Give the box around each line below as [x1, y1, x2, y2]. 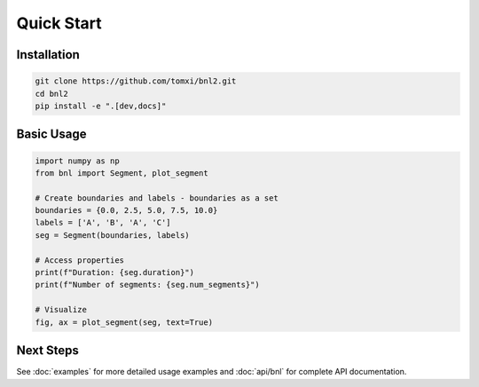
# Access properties [35, 255, 124, 265]
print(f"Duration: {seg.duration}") [35, 267, 195, 278]
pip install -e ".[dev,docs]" [35, 100, 167, 111]
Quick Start [16, 13, 102, 33]
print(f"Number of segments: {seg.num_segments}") [35, 280, 261, 290]
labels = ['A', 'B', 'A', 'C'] [35, 217, 172, 228]
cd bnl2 [35, 89, 68, 99]
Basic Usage [16, 127, 87, 142]
